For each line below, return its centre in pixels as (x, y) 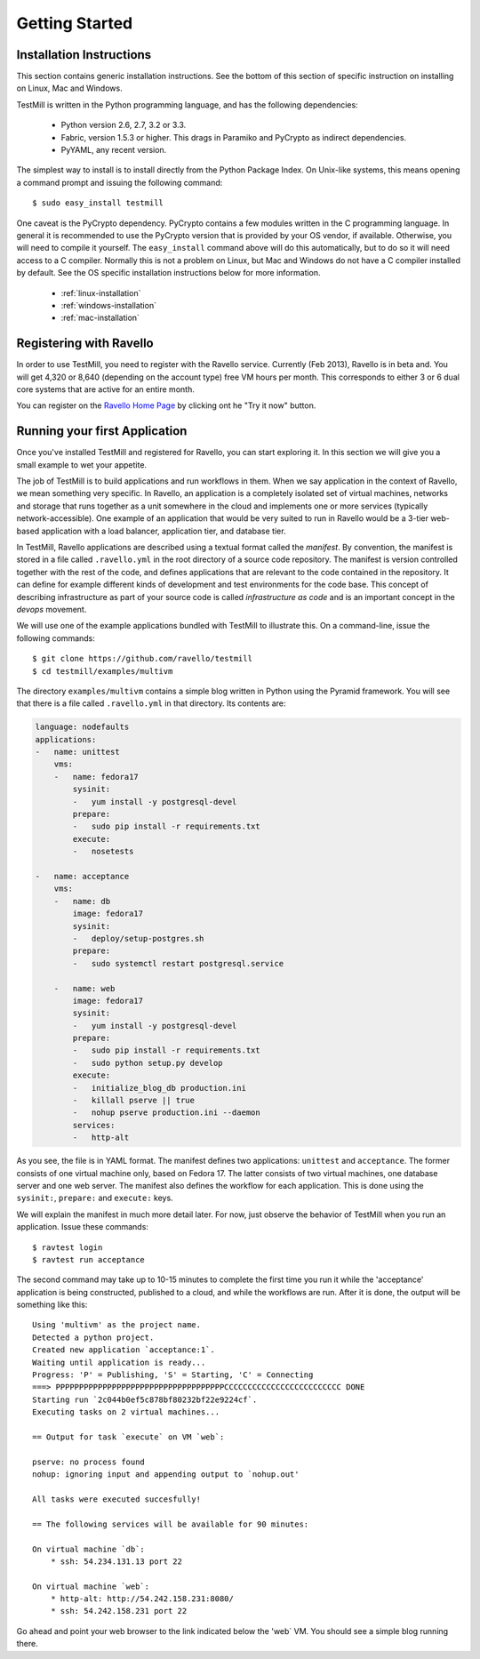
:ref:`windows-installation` (109, 305)
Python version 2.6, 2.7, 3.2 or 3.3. (124, 125)
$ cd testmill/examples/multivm (103, 671)
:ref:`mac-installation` (100, 318)
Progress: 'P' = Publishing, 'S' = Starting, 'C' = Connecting (173, 1375)
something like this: (52, 1305)
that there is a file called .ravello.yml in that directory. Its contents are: (151, 703)
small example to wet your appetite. (81, 465)
